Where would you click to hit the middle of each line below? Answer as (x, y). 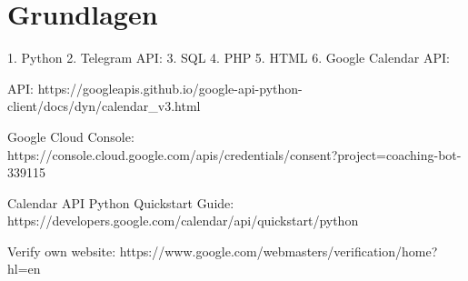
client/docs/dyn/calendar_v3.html (104, 106)
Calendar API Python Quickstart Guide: (121, 202)
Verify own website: (62, 251)
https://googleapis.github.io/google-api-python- (170, 88)
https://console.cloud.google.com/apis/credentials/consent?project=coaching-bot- (234, 154)
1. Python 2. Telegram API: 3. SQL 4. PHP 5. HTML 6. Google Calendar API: (229, 58)
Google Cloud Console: (71, 136)
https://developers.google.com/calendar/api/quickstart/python (183, 221)
